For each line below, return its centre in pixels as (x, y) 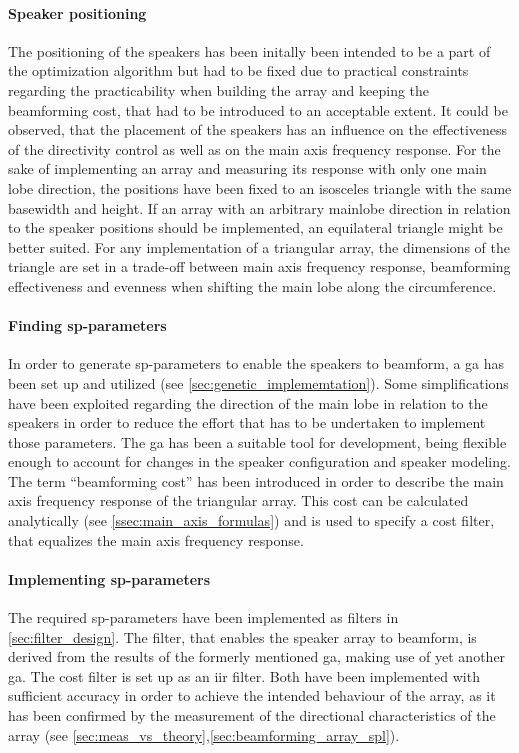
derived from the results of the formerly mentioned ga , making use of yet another (257, 656)
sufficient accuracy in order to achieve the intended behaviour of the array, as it (252, 695)
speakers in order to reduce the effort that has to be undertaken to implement (247, 422)
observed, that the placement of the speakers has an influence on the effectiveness (258, 129)
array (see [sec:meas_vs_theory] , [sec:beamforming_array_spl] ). (204, 734)
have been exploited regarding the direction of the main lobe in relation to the (248, 402)
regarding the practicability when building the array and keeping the (219, 89)
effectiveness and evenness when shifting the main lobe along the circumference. (252, 285)
